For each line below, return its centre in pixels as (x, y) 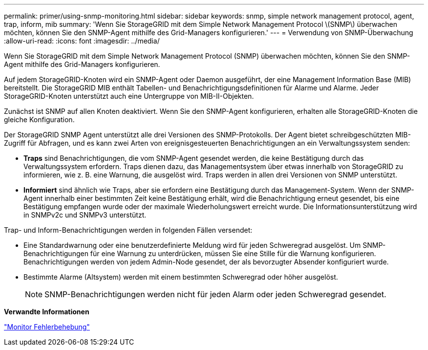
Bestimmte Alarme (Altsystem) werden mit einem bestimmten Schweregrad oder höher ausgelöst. (181, 277)
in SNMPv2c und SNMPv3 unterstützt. (85, 215)
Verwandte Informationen (47, 312)
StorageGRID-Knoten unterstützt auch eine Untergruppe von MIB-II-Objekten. (129, 96)
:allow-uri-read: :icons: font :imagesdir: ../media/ (82, 41)
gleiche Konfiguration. (39, 120)
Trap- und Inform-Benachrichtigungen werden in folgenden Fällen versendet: (128, 230)
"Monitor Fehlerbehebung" (47, 327)
